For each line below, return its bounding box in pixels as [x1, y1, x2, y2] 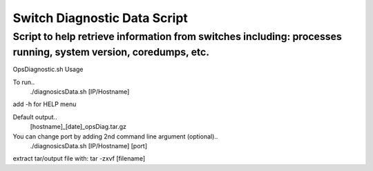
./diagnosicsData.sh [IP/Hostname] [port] [30, 141, 148, 150]
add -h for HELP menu [12, 100, 77, 108]
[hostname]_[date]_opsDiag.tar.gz [30, 123, 127, 131]
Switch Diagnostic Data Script [12, 10, 188, 26]
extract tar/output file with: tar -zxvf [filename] [12, 154, 146, 163]
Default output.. [12, 112, 58, 121]
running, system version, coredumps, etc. [12, 46, 210, 59]
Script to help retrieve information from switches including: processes [12, 30, 342, 43]
